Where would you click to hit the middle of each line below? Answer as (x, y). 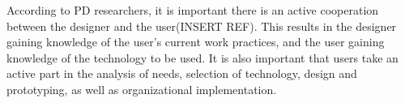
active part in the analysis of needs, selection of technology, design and (182, 73)
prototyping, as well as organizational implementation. (142, 89)
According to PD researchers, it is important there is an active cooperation (193, 10)
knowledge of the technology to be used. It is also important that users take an (202, 57)
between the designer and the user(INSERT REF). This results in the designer (202, 26)
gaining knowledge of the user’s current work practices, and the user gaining (196, 42)
